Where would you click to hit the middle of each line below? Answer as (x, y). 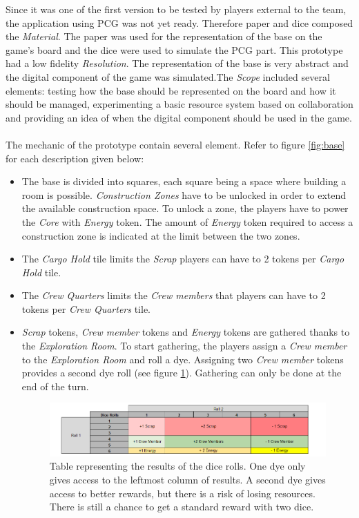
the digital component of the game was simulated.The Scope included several (168, 76)
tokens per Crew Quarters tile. (86, 308)
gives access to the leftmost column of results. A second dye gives (187, 479)
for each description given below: (75, 158)
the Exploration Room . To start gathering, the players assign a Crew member (184, 346)
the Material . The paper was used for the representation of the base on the (164, 36)
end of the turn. (55, 386)
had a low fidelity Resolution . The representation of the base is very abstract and (177, 63)
